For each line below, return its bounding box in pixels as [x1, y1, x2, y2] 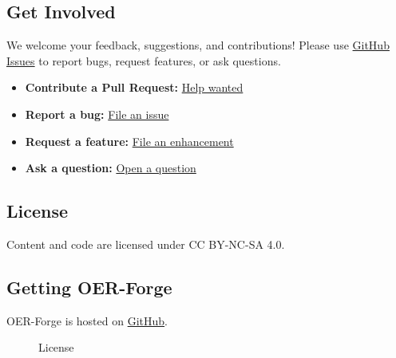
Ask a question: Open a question [25, 159, 196, 176]
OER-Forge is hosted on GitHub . [6, 312, 168, 328]
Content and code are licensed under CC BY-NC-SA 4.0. [6, 235, 285, 252]
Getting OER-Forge [6, 274, 172, 299]
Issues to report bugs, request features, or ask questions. [6, 52, 281, 69]
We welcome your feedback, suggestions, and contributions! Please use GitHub [6, 37, 390, 53]
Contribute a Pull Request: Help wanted [25, 79, 244, 96]
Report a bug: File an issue [25, 105, 169, 122]
